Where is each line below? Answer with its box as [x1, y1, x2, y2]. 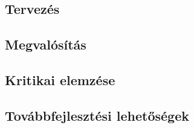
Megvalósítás [5, 34, 86, 53]
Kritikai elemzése [5, 70, 115, 89]
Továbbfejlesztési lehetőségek [5, 106, 189, 124]
